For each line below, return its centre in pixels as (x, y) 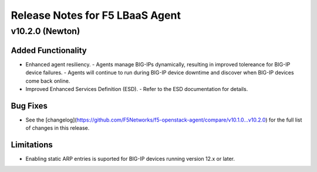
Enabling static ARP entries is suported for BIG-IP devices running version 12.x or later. (130, 159)
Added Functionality (49, 50)
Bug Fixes (29, 106)
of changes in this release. (58, 128)
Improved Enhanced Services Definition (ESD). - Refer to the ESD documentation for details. (137, 89)
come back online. (48, 81)
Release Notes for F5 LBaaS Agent (96, 15)
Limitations (32, 145)
